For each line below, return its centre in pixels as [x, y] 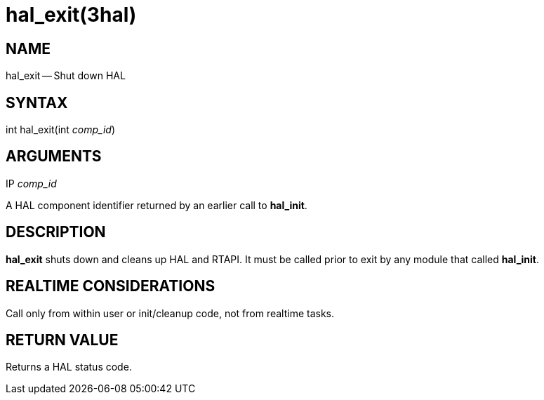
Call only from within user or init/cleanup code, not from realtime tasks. [170, 313]
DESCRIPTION [56, 232]
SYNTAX [37, 102]
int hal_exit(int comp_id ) [61, 130]
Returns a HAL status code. [69, 367]
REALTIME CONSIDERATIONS [111, 286]
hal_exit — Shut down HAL [66, 76]
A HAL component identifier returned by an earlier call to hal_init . [157, 205]
